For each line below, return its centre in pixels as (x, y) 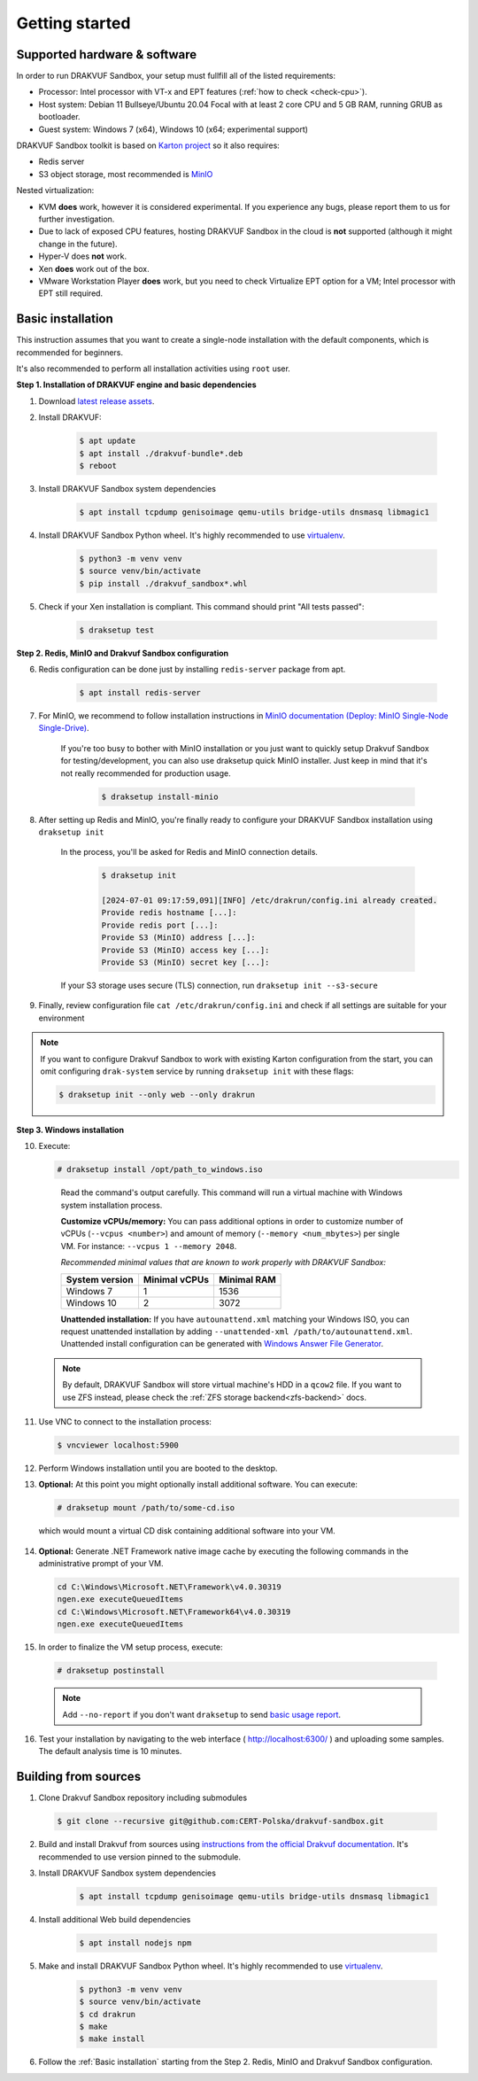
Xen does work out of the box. (94, 268)
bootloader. (59, 117)
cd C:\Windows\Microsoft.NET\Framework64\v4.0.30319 (174, 1611)
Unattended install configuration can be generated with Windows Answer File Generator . (222, 1344)
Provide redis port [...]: (160, 925)
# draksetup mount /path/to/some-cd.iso (146, 1508)
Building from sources (79, 1777)
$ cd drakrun (108, 2014)
